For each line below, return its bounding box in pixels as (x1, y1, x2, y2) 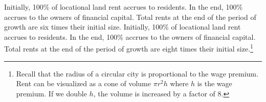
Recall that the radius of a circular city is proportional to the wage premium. (16, 68, 258, 79)
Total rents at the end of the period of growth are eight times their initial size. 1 (4, 42, 253, 54)
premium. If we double (16, 88, 87, 98)
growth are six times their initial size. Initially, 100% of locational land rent (4, 21, 241, 32)
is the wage (197, 78, 232, 89)
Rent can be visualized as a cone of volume (16, 78, 151, 89)
